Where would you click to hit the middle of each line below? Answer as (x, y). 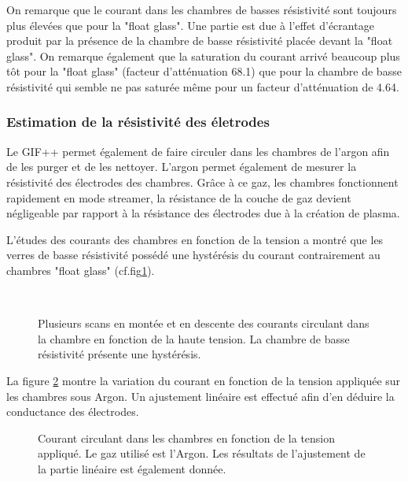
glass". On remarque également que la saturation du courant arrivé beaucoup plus (203, 56)
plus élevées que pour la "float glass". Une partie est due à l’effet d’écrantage (190, 25)
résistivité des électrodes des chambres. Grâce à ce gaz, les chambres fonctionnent (202, 182)
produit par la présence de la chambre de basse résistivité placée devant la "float (200, 41)
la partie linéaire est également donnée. (132, 468)
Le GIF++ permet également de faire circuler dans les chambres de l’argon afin (198, 151)
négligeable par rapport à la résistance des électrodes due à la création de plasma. (203, 213)
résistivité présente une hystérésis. (119, 354)
